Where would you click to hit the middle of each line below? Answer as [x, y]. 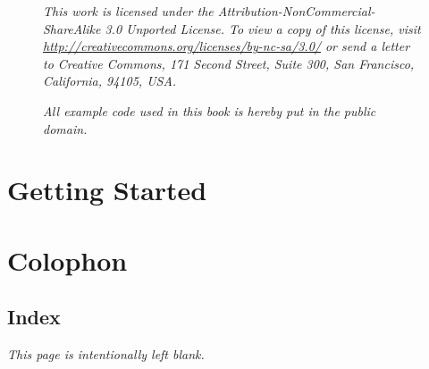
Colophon [67, 260]
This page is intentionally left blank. [106, 354]
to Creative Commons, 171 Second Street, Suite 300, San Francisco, [229, 63]
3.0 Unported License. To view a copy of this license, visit [263, 28]
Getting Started [107, 190]
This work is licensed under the [128, 11]
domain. [65, 128]
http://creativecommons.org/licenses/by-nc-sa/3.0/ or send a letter [227, 46]
